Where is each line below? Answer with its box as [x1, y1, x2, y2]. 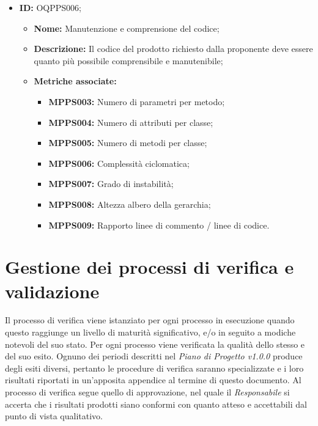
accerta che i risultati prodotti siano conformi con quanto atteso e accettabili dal [5, 397, 307, 410]
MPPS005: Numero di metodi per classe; [48, 136, 207, 149]
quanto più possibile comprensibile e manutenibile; [34, 54, 223, 67]
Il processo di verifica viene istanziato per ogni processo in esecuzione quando [5, 314, 295, 326]
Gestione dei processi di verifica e [5, 254, 294, 279]
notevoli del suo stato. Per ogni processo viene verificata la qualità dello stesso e [5, 337, 305, 350]
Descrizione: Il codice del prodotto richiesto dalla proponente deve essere [34, 42, 313, 55]
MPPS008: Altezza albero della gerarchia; [48, 197, 211, 210]
